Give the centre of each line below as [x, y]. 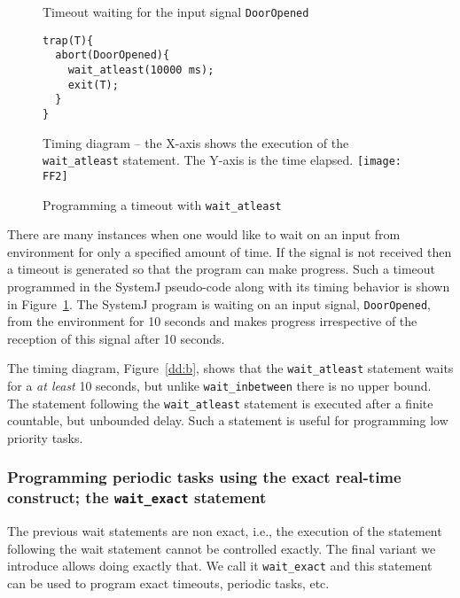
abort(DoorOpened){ [113, 55]
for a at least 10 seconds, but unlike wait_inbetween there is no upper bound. [219, 386]
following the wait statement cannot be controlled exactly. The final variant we [222, 548]
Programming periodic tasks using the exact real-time [204, 477]
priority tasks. [45, 437]
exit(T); [93, 85]
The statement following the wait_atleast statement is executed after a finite [220, 403]
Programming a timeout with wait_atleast [162, 204]
